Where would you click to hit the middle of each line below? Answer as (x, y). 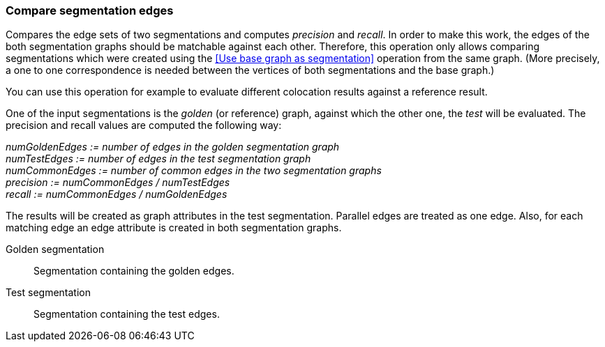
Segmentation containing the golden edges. (134, 271)
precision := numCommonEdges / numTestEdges (118, 183)
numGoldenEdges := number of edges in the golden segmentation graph (173, 147)
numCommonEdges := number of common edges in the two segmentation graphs (194, 171)
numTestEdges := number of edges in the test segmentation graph (158, 159)
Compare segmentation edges (90, 10)
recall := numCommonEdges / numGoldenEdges (117, 194)
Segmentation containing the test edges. (127, 314)
